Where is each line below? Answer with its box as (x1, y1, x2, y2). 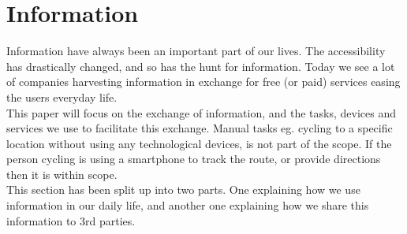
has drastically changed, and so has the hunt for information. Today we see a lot (6, 58, 395, 74)
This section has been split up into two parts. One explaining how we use (6, 181, 360, 198)
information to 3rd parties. (6, 212, 136, 228)
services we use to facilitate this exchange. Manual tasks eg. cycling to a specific (6, 120, 393, 136)
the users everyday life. (6, 88, 118, 105)
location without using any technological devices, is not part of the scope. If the (6, 135, 392, 151)
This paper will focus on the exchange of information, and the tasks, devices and (6, 104, 396, 121)
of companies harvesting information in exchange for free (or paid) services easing (6, 73, 401, 90)
